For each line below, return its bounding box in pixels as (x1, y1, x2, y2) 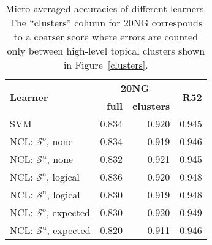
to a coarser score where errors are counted (13, 29, 199, 43)
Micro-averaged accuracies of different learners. (5, 1, 206, 15)
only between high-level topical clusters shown (7, 43, 205, 58)
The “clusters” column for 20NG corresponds (9, 15, 203, 29)
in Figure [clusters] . (63, 58, 148, 72)
